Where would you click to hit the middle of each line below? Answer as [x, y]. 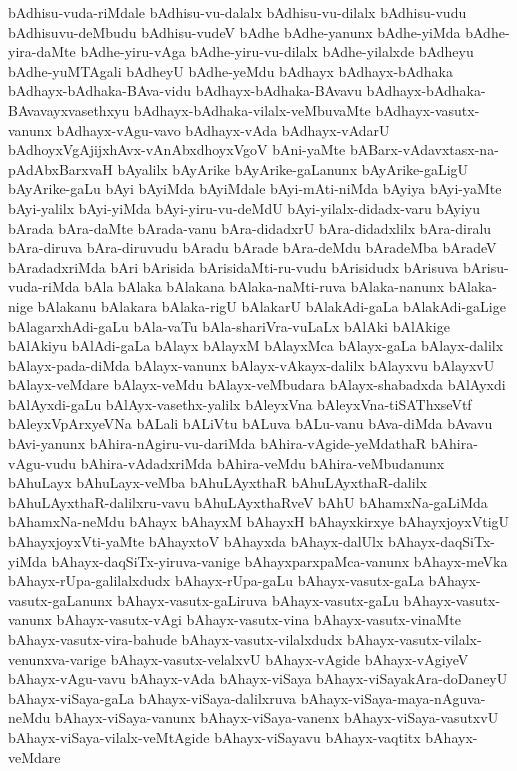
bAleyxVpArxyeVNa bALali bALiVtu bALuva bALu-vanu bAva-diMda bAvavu [250, 423]
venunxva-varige [57, 658]
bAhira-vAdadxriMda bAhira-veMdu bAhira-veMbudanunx [262, 462]
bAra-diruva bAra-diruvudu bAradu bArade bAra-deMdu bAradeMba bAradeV [252, 247]
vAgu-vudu [42, 462]
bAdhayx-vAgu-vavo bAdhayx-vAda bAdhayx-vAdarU [223, 129]
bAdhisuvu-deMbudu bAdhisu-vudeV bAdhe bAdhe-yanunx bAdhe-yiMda [234, 31]
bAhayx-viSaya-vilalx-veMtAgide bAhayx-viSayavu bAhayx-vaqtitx [214, 736]
